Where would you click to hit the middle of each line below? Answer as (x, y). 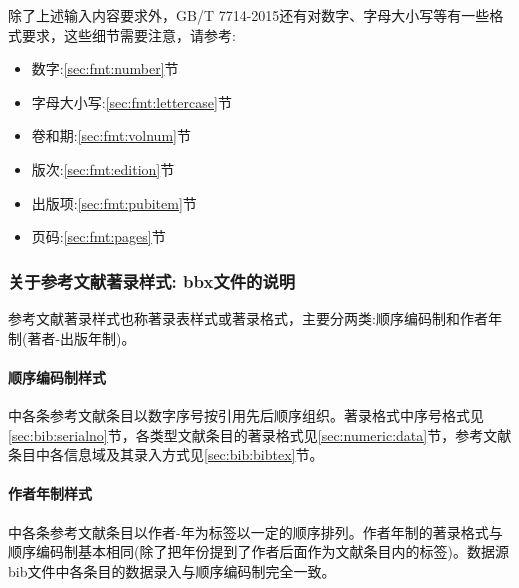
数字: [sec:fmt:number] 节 (105, 68)
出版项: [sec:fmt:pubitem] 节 (114, 202)
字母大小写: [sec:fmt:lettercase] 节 (131, 101)
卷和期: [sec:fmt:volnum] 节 (111, 135)
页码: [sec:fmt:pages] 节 (98, 236)
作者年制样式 (50, 493)
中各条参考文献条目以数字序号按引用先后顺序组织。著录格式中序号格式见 (246, 414)
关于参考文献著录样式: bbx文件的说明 (152, 280)
